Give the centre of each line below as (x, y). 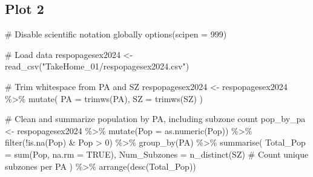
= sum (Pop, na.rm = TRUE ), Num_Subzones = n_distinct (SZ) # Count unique (157, 154)
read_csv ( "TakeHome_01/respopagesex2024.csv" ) (97, 66)
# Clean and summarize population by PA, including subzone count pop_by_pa (155, 119)
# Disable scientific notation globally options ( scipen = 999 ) (116, 34)
